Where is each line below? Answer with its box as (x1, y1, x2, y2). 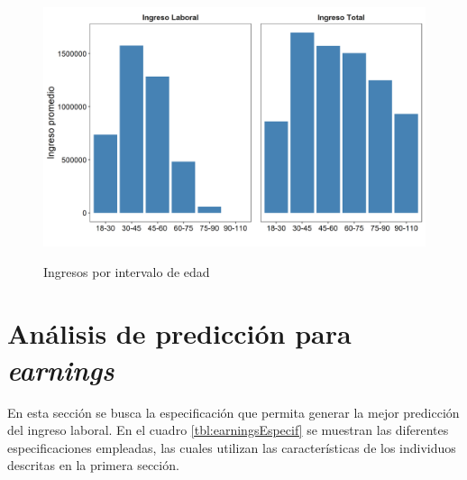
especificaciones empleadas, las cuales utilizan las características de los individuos (7, 438, 456, 457)
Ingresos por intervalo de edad (43, 262, 210, 281)
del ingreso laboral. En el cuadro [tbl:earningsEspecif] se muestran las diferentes (7, 420, 449, 439)
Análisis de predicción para (7, 315, 352, 352)
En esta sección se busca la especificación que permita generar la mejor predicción (7, 402, 460, 421)
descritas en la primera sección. (7, 456, 179, 475)
